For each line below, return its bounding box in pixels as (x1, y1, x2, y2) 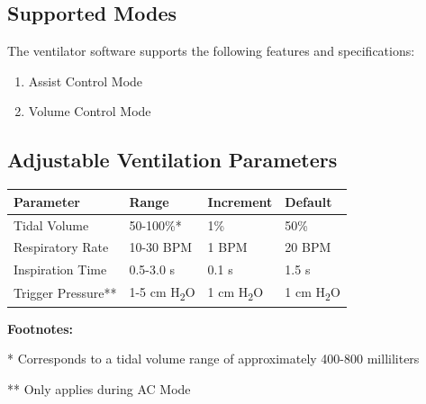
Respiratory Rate (14, 238, 109, 256)
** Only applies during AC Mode (7, 379, 191, 398)
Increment (207, 192, 273, 211)
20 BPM (285, 238, 331, 256)
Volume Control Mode (28, 102, 151, 121)
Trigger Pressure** (14, 283, 117, 302)
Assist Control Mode (28, 71, 143, 90)
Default (285, 192, 332, 211)
